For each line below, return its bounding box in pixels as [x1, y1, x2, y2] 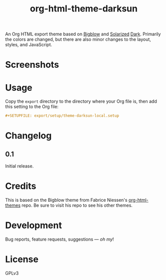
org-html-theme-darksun [29, 3, 138, 14]
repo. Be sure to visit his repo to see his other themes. [21, 202, 133, 208]
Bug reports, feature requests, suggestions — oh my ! [5, 236, 114, 242]
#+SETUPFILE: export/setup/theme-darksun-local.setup [5, 113, 120, 119]
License [5, 254, 39, 265]
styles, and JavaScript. [5, 42, 52, 48]
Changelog [5, 130, 52, 141]
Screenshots [5, 59, 59, 70]
